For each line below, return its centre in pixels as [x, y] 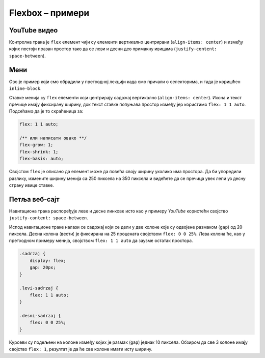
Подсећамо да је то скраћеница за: [46, 111]
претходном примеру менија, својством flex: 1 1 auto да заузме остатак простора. [101, 240]
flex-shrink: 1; [39, 152]
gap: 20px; [43, 268]
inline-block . [25, 89]
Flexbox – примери [49, 13]
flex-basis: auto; [41, 159]
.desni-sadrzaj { [40, 315]
